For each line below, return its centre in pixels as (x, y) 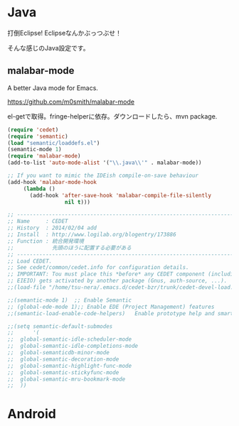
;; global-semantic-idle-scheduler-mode (70, 339)
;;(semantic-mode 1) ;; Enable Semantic (70, 300)
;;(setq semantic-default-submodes (60, 326)
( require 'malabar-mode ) (44, 156)
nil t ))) (78, 202)
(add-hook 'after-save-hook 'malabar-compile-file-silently (121, 195)
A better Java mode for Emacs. (53, 88)
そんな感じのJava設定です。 (48, 48)
